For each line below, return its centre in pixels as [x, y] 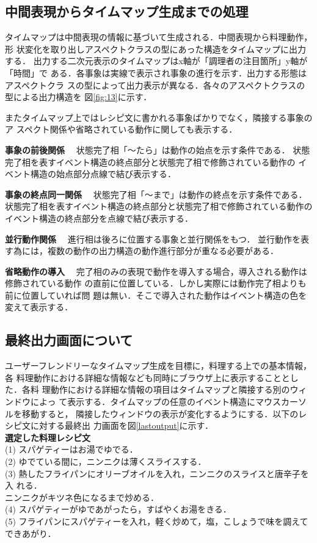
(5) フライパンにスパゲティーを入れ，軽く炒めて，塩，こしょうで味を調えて [157, 521]
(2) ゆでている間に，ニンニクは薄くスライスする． [106, 461]
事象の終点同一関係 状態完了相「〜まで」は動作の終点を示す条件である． [156, 194]
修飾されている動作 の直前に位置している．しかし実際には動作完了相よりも [156, 283]
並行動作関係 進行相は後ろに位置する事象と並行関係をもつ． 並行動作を [153, 239]
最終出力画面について [69, 340]
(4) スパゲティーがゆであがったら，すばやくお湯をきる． [118, 509]
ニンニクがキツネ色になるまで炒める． [82, 497]
